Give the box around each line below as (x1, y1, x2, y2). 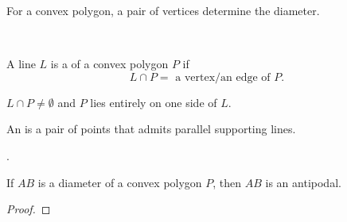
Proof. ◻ (6, 201, 51, 217)
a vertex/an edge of (175, 71, 271, 83)
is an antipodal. (265, 174, 341, 190)
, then (212, 174, 242, 190)
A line (6, 55, 36, 72)
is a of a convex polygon (50, 55, 169, 72)
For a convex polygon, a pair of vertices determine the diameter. (6, 2, 320, 18)
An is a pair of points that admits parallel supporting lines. (6, 121, 296, 137)
